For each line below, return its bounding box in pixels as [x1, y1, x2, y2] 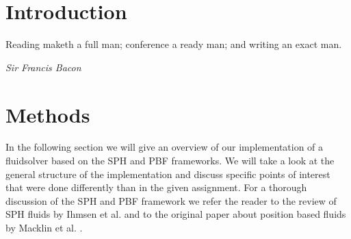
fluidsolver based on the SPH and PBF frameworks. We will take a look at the [5, 153, 335, 168]
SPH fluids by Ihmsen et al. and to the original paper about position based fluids [5, 207, 346, 221]
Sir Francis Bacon [5, 60, 81, 74]
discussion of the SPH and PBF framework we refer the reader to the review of [5, 193, 337, 207]
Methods [5, 100, 90, 128]
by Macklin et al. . [5, 221, 83, 234]
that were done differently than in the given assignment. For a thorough [5, 180, 307, 194]
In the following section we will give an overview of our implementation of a [5, 140, 324, 154]
